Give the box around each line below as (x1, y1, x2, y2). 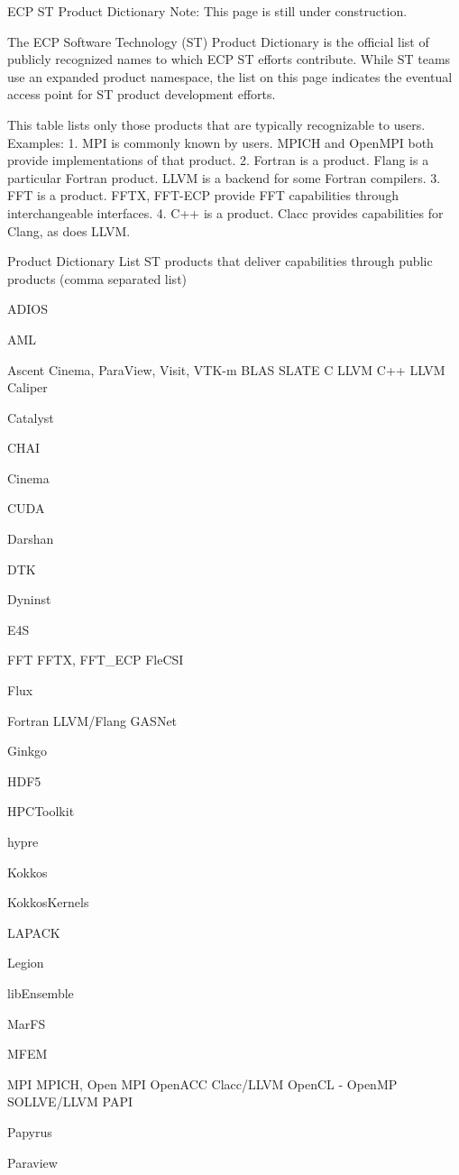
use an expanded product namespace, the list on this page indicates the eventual (7, 67, 453, 86)
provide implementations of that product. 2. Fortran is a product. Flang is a (7, 151, 429, 170)
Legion (7, 953, 44, 972)
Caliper (7, 378, 48, 397)
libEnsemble (7, 983, 74, 1002)
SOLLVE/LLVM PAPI (7, 1092, 133, 1111)
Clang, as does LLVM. (7, 221, 131, 240)
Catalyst (7, 408, 54, 427)
